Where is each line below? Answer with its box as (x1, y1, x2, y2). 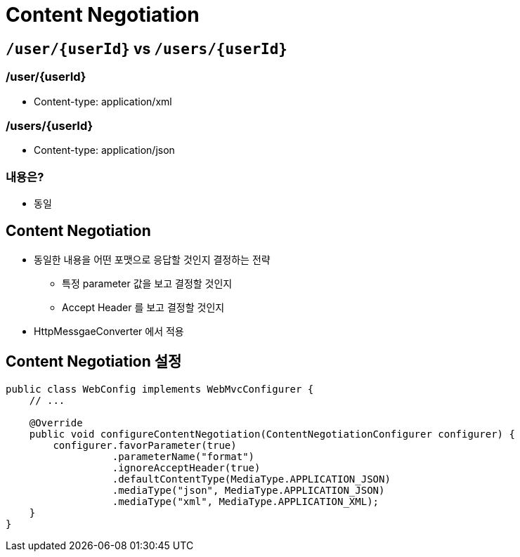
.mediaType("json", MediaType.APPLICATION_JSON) (112, 484, 385, 496)
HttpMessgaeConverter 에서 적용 (34, 325, 184, 337)
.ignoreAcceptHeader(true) (112, 461, 261, 473)
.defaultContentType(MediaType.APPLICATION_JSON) (112, 473, 391, 485)
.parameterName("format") (112, 450, 255, 462)
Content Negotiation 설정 (6, 353, 182, 371)
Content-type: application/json (34, 144, 175, 157)
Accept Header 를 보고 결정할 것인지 (62, 301, 225, 313)
